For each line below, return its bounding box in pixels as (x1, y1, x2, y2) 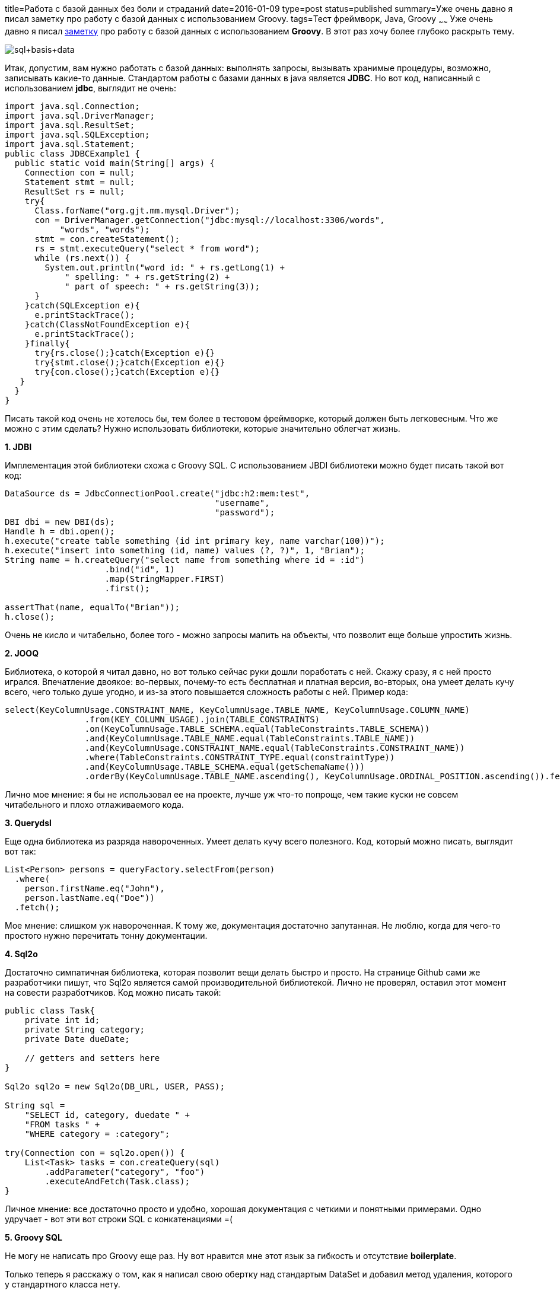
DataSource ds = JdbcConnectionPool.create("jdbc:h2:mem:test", (5, 488, 310, 498)
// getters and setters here (24, 1053, 160, 1063)
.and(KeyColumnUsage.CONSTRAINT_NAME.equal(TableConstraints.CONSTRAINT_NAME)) (84, 742, 465, 753)
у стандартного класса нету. (5, 1279, 120, 1289)
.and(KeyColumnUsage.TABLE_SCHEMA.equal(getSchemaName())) (84, 761, 365, 772)
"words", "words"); (59, 224, 150, 234)
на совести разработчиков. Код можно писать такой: (5, 987, 221, 997)
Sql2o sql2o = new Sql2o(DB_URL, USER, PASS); (5, 1081, 225, 1091)
